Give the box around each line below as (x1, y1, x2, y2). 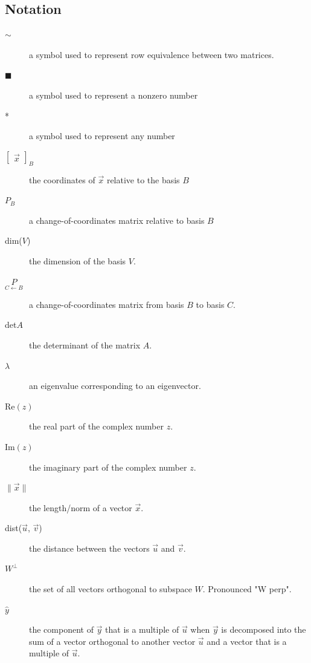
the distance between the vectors (29, 541, 150, 554)
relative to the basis (106, 173, 180, 186)
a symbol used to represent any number (29, 129, 175, 142)
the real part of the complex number (29, 420, 164, 433)
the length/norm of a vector (29, 501, 132, 514)
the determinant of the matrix (29, 338, 141, 351)
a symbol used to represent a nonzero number (29, 88, 198, 101)
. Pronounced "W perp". (202, 583, 292, 595)
